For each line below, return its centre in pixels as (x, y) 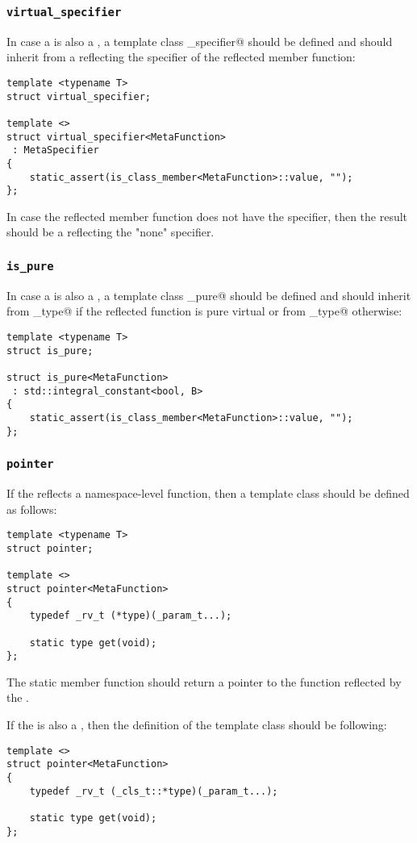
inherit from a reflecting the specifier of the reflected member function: (181, 57)
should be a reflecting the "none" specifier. (111, 232)
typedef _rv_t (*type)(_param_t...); (131, 616)
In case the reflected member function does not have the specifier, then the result (207, 216)
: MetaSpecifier (56, 150)
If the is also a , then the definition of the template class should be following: (197, 724)
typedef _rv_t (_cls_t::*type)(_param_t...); (154, 791)
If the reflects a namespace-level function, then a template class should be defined (208, 493)
